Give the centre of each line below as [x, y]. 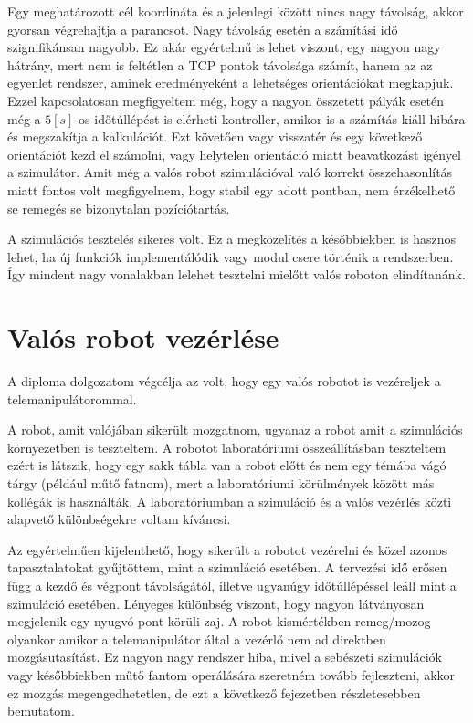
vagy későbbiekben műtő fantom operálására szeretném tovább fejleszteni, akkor [231, 674]
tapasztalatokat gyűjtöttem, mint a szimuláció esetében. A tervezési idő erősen [227, 567]
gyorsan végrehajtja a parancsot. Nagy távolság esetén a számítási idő [203, 29]
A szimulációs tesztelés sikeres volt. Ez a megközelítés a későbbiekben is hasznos [231, 239]
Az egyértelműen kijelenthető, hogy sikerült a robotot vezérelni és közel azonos [227, 549]
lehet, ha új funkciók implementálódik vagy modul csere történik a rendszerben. [231, 256]
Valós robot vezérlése [143, 337]
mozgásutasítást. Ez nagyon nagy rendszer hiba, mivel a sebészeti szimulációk [225, 657]
